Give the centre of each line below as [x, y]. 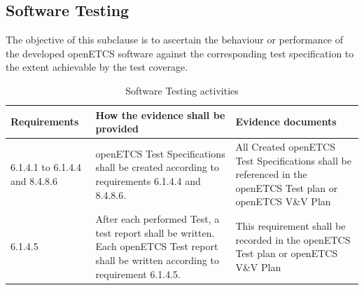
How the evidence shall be [160, 115]
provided [117, 129]
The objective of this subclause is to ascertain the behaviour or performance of [175, 40]
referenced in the [271, 174]
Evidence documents [286, 122]
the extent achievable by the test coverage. [97, 67]
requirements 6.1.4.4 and [148, 181]
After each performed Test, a [157, 219]
